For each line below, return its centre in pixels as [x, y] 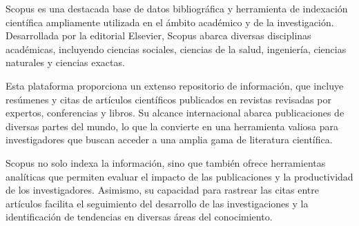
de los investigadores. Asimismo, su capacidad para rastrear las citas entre [162, 190]
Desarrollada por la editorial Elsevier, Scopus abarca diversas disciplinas [158, 35]
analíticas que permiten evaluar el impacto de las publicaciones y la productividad [179, 176]
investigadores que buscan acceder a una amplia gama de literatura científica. [169, 140]
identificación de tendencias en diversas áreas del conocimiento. [139, 217]
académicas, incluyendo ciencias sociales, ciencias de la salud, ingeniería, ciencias [176, 49]
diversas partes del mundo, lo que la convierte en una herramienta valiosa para [172, 126]
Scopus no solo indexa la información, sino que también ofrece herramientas [166, 162]
